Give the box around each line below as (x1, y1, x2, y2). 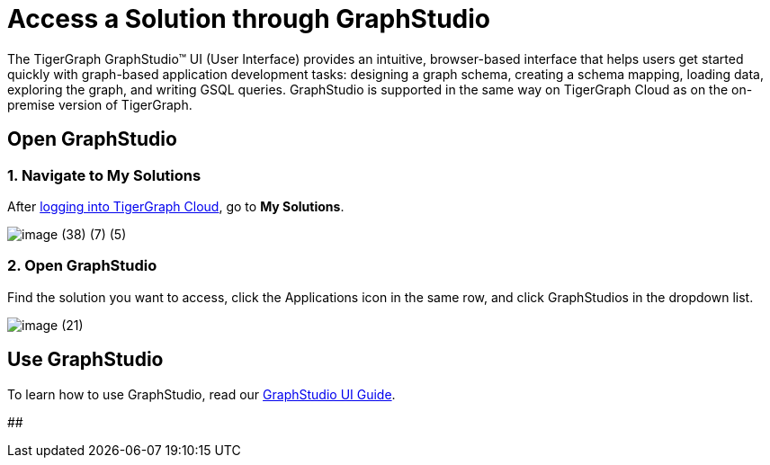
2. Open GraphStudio (7, 256, 157, 275)
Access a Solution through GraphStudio (7, 4, 491, 34)
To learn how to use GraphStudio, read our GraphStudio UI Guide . (7, 386, 396, 402)
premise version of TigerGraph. (7, 96, 192, 112)
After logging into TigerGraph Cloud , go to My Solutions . (7, 198, 345, 214)
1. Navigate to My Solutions (7, 165, 201, 184)
